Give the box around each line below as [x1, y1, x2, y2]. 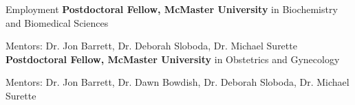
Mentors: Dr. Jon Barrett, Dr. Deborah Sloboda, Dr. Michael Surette [6, 38, 297, 53]
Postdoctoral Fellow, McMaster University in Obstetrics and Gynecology [6, 51, 340, 66]
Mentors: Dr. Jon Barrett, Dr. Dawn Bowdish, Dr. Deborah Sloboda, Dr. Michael [6, 75, 349, 89]
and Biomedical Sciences [6, 15, 109, 30]
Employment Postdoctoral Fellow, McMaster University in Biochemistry [6, 2, 338, 16]
